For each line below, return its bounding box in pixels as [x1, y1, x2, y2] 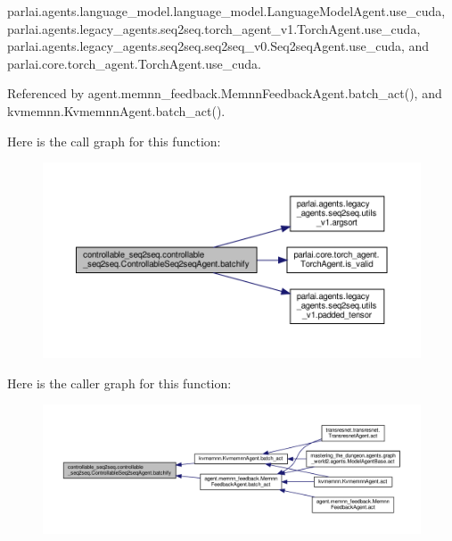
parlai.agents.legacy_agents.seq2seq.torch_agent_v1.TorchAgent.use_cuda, [7, 19, 421, 37]
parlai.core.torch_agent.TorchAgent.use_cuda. [7, 54, 261, 72]
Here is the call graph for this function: [7, 131, 221, 150]
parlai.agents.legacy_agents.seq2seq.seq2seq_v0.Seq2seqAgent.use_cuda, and [7, 37, 430, 55]
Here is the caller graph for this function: [7, 373, 232, 392]
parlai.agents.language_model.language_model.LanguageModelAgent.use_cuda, [7, 2, 446, 20]
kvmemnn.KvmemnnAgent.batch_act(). [7, 101, 226, 120]
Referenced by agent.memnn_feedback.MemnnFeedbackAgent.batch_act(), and [7, 84, 442, 103]
